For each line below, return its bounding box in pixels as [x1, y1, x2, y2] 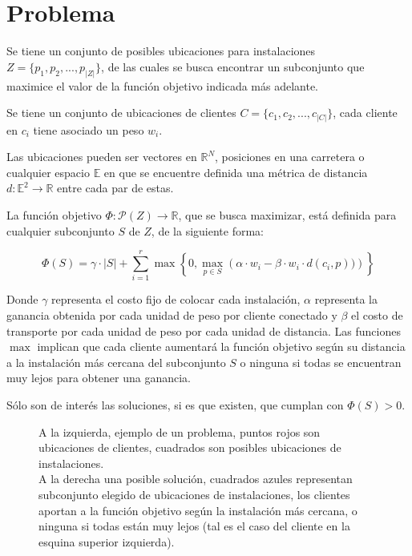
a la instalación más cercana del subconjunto [6, 353, 226, 370]
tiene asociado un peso [33, 121, 144, 138]
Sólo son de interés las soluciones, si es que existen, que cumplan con [6, 396, 344, 413]
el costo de [351, 306, 403, 323]
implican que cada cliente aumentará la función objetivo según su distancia [37, 338, 406, 355]
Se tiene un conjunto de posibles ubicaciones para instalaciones [6, 42, 316, 59]
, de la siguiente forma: [151, 222, 264, 239]
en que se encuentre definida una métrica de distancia [103, 163, 368, 180]
